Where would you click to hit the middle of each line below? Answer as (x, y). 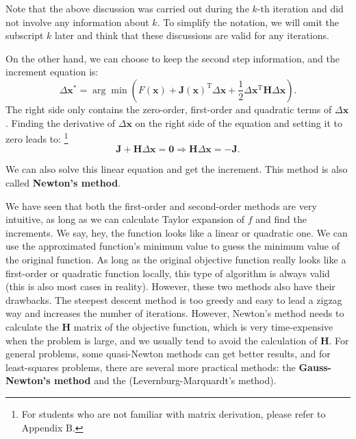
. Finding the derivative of (61, 122)
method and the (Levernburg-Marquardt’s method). (165, 380)
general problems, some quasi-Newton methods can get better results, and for (168, 354)
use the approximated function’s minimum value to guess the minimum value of (173, 246)
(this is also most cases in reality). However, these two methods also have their (170, 286)
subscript (25, 35)
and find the (281, 219)
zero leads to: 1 (37, 138)
